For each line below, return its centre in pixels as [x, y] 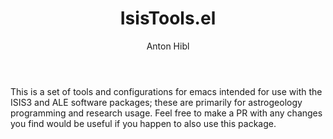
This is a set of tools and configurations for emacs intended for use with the [166, 91]
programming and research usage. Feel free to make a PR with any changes [166, 113]
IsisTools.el [168, 18]
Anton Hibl [168, 46]
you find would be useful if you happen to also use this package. [143, 123]
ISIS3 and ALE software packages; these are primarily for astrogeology [156, 102]
